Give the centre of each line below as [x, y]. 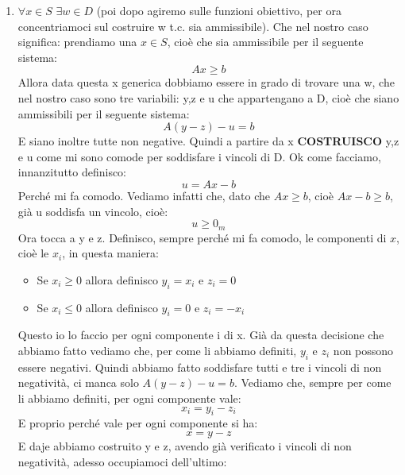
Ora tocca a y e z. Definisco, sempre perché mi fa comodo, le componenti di [202, 237]
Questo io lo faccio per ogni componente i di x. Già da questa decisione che [201, 335]
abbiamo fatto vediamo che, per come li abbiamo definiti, [157, 350]
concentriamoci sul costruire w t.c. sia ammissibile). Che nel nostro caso [193, 26]
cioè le [33, 253]
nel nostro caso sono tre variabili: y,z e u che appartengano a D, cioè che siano [208, 97]
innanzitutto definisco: [72, 172]
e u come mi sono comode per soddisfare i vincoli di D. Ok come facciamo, [199, 156]
